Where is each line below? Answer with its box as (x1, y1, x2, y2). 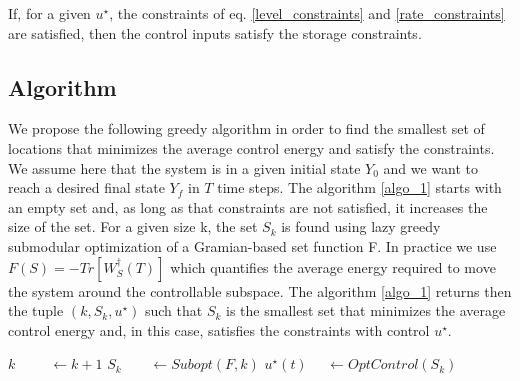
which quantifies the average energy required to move (170, 256, 496, 277)
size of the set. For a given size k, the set (8, 216, 258, 237)
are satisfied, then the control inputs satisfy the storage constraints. (8, 22, 422, 43)
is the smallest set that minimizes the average (226, 300, 506, 321)
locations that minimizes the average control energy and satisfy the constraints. (8, 137, 495, 158)
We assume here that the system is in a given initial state (8, 157, 361, 178)
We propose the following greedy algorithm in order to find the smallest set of (8, 118, 485, 139)
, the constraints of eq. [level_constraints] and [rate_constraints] (109, 3, 505, 23)
